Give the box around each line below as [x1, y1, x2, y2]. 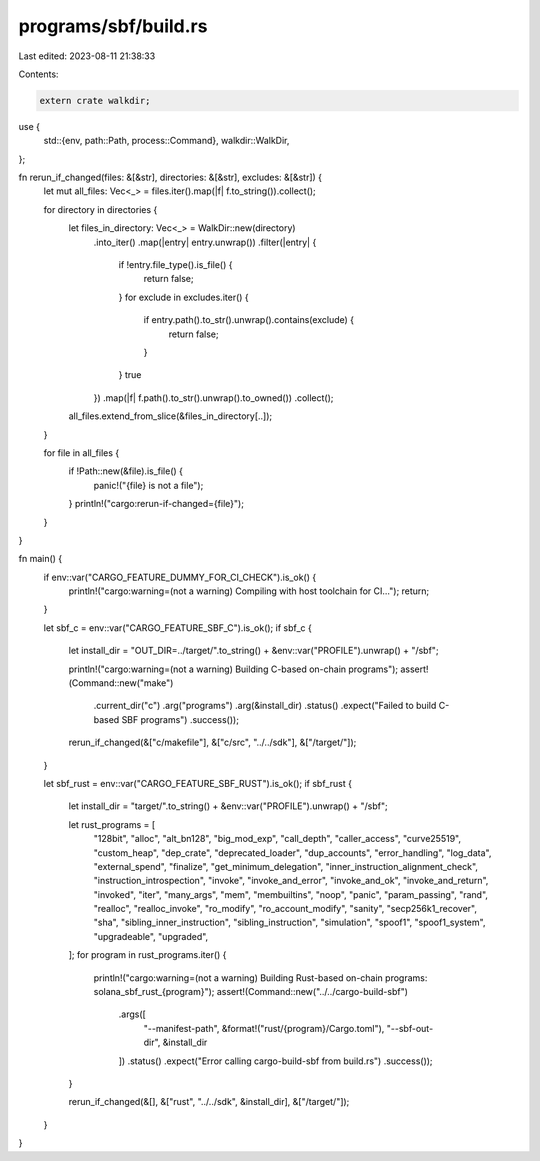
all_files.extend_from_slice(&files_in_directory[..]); [68, 410, 273, 422]
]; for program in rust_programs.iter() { [68, 949, 227, 961]
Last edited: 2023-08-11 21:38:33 [18, 50, 156, 62]
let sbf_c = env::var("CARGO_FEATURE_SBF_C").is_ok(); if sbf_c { [43, 621, 312, 634]
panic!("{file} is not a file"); [93, 479, 204, 491]
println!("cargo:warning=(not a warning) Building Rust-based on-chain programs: [93, 971, 428, 984]
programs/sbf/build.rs [18, 15, 208, 37]
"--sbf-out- [386, 1022, 434, 1034]
